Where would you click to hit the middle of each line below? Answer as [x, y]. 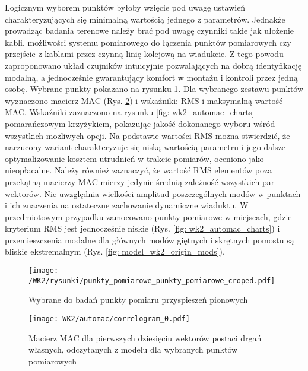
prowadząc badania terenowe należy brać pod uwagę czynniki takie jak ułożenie [150, 31]
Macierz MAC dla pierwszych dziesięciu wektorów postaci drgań [145, 337]
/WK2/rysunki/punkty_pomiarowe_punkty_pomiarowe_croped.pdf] [152, 280]
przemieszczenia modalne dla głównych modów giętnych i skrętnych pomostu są [150, 240]
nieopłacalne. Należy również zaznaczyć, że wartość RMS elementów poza [139, 170]
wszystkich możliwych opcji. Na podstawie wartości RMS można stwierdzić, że [147, 135]
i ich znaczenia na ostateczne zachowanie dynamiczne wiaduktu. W [127, 205]
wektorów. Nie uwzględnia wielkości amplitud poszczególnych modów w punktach [153, 193]
